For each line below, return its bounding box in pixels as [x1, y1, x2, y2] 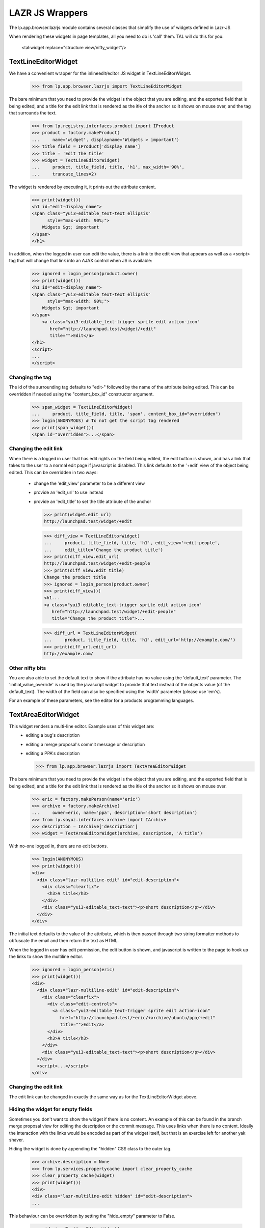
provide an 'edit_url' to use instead [33, 489, 104, 496]
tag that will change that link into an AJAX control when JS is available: [9, 258, 152, 264]
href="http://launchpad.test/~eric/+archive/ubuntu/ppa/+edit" [60, 1015, 216, 1020]
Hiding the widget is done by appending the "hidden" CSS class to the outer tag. [9, 1146, 172, 1152]
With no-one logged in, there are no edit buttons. [9, 843, 108, 849]
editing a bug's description [26, 732, 80, 738]
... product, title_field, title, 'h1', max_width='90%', [31, 165, 185, 170]
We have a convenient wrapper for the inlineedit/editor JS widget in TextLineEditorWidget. [9, 70, 191, 76]
